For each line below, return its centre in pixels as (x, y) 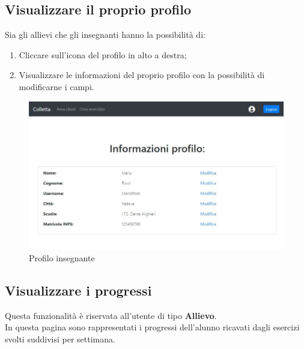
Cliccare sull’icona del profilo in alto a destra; (103, 54)
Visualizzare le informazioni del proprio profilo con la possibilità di (142, 75)
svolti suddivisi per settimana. (60, 338)
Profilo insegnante (62, 257)
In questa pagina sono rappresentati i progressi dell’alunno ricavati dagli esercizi (152, 327)
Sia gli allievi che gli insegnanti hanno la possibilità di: (105, 35)
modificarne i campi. (56, 86)
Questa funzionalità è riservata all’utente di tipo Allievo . (111, 315)
